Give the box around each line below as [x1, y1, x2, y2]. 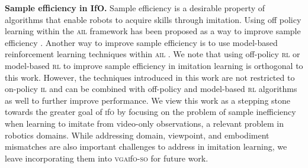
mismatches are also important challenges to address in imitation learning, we [5, 140, 287, 153]
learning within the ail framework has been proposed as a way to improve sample [5, 25, 301, 37]
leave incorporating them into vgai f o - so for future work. [5, 151, 208, 164]
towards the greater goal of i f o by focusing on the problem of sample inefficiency [5, 106, 296, 118]
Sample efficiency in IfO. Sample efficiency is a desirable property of [5, 2, 265, 14]
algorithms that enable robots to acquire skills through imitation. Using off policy [5, 13, 301, 25]
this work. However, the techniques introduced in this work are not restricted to [5, 71, 295, 83]
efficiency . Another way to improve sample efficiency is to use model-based [5, 36, 278, 48]
